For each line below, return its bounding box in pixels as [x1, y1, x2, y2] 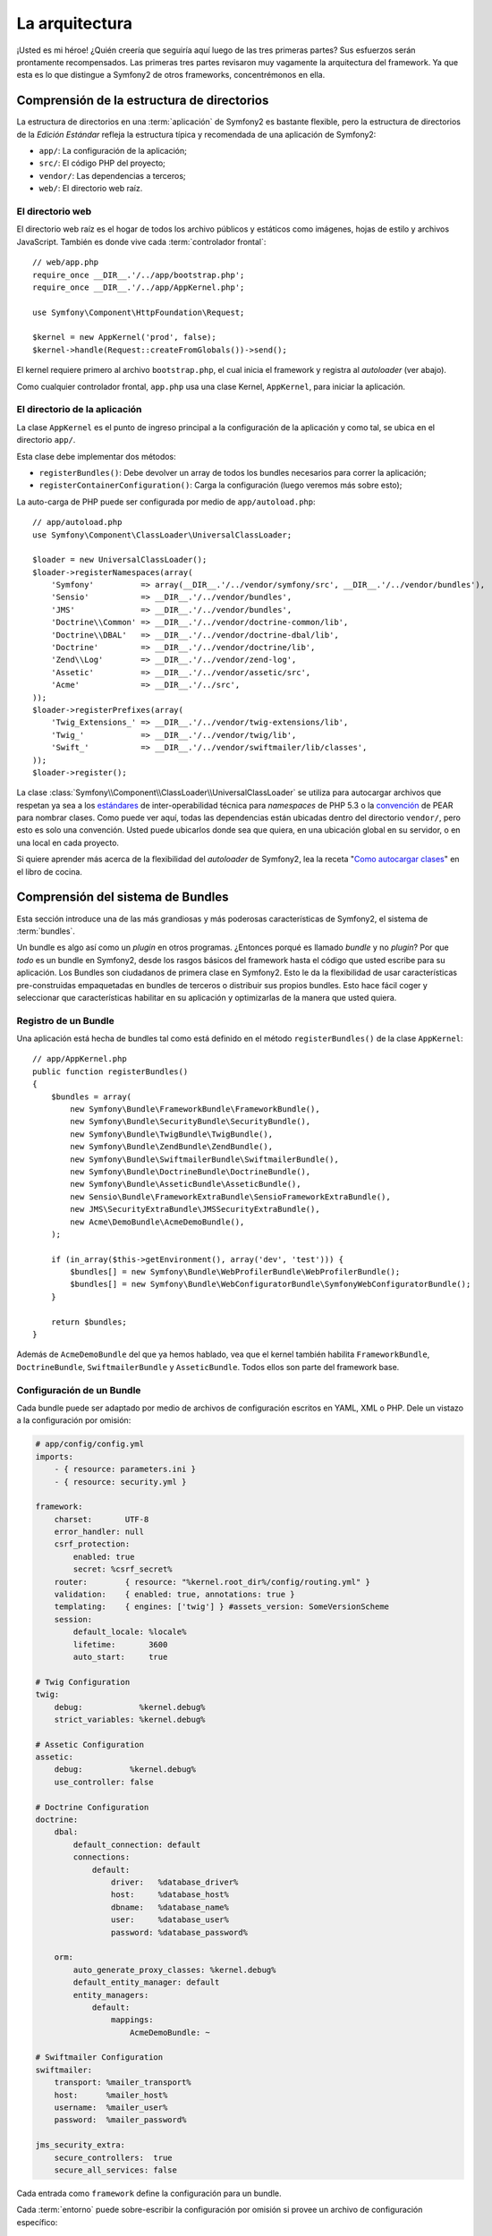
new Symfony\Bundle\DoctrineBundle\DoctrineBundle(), [70, 1166, 311, 1176]
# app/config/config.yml [35, 1439, 145, 1449]
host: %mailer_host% [54, 2089, 168, 2100]
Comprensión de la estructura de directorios [16, 93, 269, 108]
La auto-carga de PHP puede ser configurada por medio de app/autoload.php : [16, 496, 316, 507]
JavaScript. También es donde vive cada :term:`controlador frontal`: [16, 236, 267, 247]
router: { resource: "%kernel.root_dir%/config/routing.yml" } [54, 1577, 371, 1587]
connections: [72, 1852, 131, 1862]
